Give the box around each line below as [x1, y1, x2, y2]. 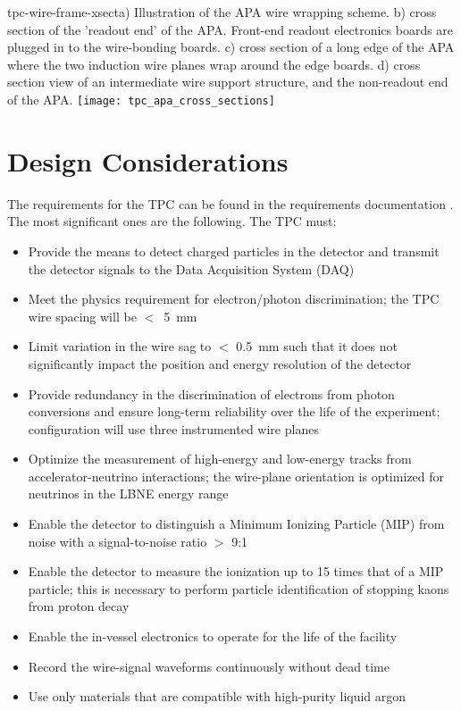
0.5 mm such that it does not [236, 337, 398, 355]
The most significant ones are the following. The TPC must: [7, 212, 337, 230]
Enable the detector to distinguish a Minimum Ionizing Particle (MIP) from [28, 514, 445, 533]
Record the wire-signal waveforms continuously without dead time [28, 657, 390, 675]
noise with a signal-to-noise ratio [28, 531, 207, 550]
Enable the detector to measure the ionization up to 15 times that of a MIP [28, 562, 444, 581]
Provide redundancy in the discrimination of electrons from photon [28, 384, 395, 403]
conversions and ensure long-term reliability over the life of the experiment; [28, 402, 440, 421]
